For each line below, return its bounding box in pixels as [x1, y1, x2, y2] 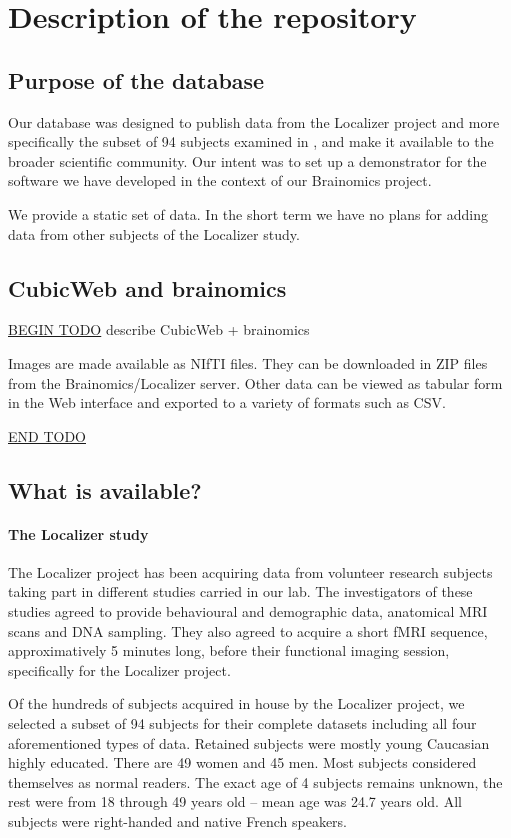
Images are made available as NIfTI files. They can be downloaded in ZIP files [8, 352, 488, 373]
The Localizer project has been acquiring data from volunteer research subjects [8, 561, 493, 582]
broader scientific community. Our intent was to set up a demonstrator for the [8, 150, 487, 171]
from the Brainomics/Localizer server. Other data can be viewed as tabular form [8, 372, 503, 393]
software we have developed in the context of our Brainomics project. [8, 170, 432, 191]
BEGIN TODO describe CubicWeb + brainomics [8, 319, 310, 340]
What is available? [8, 474, 202, 505]
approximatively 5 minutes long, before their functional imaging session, [8, 640, 450, 661]
